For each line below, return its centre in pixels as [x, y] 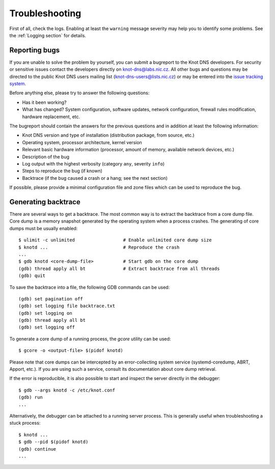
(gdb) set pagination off [51, 299]
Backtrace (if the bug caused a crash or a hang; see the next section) [95, 178]
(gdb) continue [37, 449]
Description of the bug [46, 157]
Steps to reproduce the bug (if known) [62, 171]
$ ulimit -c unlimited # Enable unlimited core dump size [115, 240]
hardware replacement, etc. [51, 117]
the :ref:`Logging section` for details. [48, 35]
